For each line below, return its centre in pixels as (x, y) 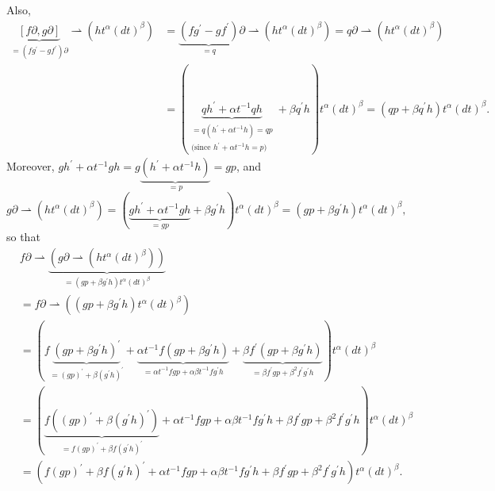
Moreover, (31, 166)
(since (201, 148)
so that (23, 237)
